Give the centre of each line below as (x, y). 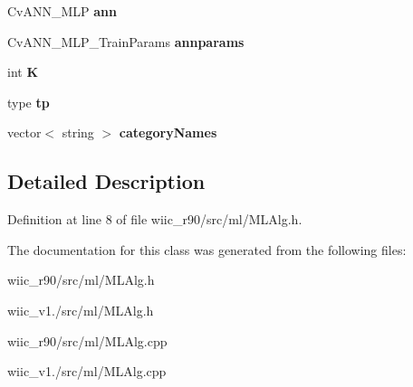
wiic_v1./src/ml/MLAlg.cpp (87, 371)
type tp (29, 102)
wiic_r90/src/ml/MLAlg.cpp (87, 340)
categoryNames (168, 132)
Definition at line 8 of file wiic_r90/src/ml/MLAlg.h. (155, 219)
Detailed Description (106, 181)
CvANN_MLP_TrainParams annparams (126, 41)
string (78, 132)
